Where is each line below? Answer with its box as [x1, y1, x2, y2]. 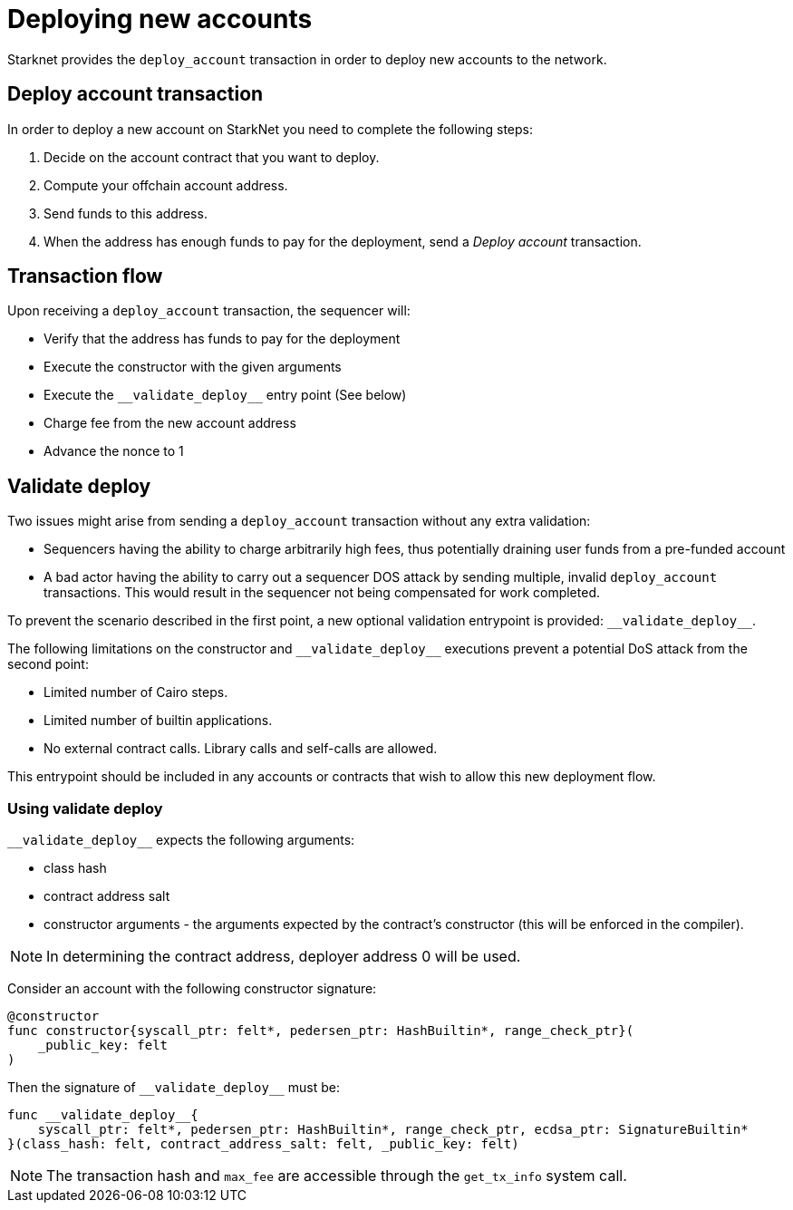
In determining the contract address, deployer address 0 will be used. [46, 947, 521, 966]
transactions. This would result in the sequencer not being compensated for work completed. [44, 585, 600, 601]
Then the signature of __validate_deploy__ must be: [7, 1079, 340, 1096]
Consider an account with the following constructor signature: [7, 981, 377, 997]
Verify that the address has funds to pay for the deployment [44, 331, 401, 347]
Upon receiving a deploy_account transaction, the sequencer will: [7, 303, 411, 319]
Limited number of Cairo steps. [44, 684, 228, 701]
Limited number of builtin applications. [44, 712, 273, 729]
